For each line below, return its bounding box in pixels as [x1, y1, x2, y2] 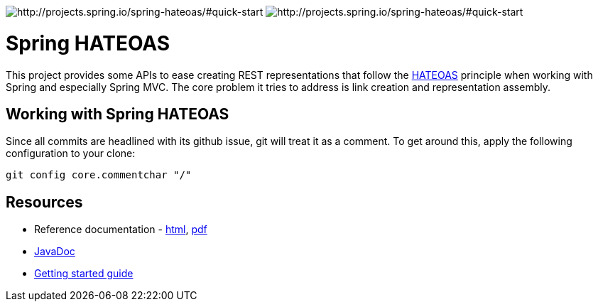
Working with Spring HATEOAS [6, 104, 229, 123]
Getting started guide [34, 267, 134, 280]
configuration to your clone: [6, 147, 136, 160]
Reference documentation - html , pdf [34, 223, 207, 236]
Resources [6, 193, 83, 211]
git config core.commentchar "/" [6, 169, 192, 181]
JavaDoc [34, 245, 75, 258]
